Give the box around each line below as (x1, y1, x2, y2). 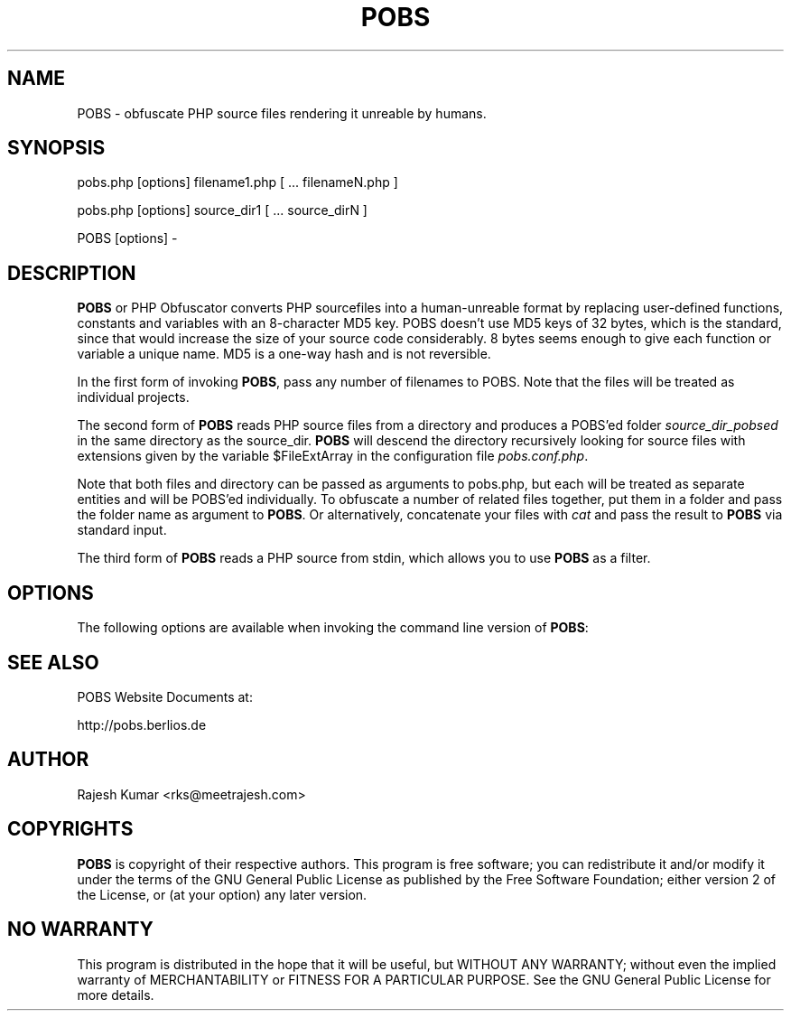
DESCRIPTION (7, 261, 136, 285)
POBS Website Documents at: (77, 688, 253, 705)
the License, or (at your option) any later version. (77, 886, 368, 902)
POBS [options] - (77, 230, 178, 247)
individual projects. (77, 389, 190, 406)
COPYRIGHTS (7, 817, 134, 841)
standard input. (77, 522, 167, 538)
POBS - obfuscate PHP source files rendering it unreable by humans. (77, 105, 487, 121)
